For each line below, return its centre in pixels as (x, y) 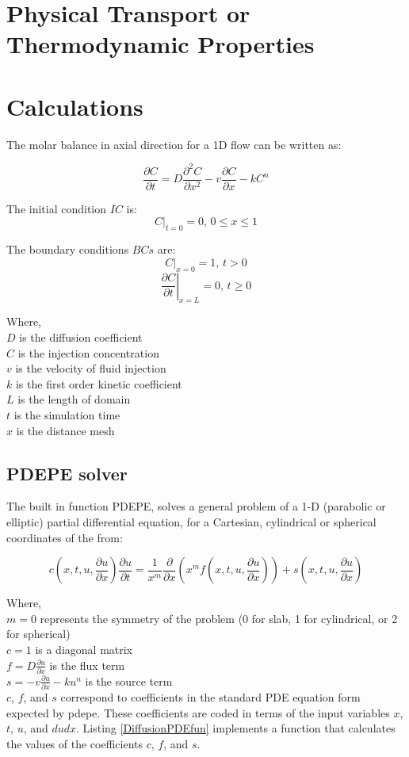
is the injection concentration (88, 352)
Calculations (75, 106)
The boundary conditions (68, 249)
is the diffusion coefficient (81, 337)
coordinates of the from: (65, 537)
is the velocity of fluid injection (91, 368)
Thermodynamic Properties (161, 44)
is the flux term (87, 665)
